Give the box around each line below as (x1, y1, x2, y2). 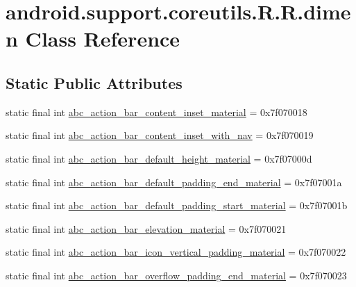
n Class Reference (6, 24, 180, 53)
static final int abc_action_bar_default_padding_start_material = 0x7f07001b (6, 198, 348, 213)
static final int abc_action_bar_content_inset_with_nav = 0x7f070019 (6, 128, 314, 142)
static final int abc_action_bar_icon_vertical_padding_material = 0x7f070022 (6, 245, 346, 259)
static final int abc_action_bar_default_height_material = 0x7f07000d (6, 151, 312, 165)
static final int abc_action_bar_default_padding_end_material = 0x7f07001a (6, 174, 342, 189)
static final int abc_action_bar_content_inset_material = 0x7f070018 (6, 104, 307, 119)
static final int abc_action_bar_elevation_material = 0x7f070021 (6, 221, 287, 236)
